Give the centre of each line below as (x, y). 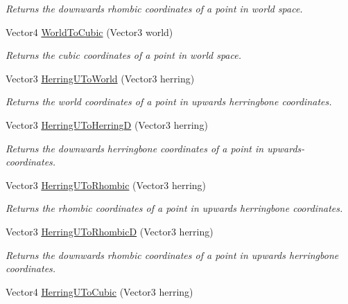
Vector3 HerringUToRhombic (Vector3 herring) (106, 185)
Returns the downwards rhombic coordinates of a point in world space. (154, 8)
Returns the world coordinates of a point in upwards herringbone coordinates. (169, 101)
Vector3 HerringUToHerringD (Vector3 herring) (107, 124)
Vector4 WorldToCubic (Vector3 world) (89, 32)
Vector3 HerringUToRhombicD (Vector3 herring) (110, 231)
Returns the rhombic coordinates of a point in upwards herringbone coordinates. (174, 208)
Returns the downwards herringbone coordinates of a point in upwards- (155, 148)
